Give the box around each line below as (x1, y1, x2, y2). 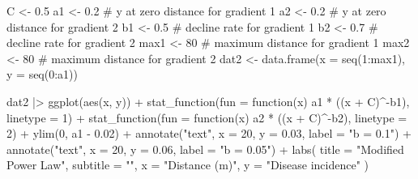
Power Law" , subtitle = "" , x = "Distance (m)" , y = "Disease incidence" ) (6, 156, 369, 173)
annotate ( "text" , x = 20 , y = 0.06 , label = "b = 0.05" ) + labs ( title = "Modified (6, 140, 404, 157)
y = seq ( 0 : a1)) (6, 66, 79, 83)
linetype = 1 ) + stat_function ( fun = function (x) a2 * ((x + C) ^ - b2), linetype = (6, 109, 407, 126)
